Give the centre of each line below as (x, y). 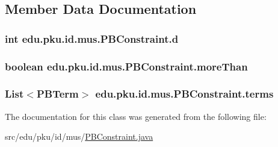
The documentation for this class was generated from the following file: (136, 116)
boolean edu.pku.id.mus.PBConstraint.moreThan (126, 66)
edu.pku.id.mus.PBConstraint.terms (184, 94)
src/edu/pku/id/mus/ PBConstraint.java (79, 136)
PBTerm (57, 94)
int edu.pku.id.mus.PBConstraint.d (92, 38)
